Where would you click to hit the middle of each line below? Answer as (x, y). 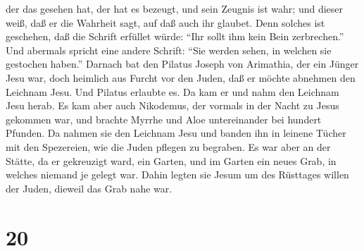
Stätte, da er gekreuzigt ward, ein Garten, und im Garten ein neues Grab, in (171, 160)
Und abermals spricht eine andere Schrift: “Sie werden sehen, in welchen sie (169, 50)
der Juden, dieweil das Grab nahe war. (89, 188)
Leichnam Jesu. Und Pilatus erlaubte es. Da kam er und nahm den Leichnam (172, 91)
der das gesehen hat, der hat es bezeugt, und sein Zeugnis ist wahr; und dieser (175, 8)
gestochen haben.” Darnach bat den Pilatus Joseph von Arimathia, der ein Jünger (182, 64)
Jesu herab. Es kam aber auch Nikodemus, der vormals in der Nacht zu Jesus (172, 105)
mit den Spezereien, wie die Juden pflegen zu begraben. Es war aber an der (168, 146)
